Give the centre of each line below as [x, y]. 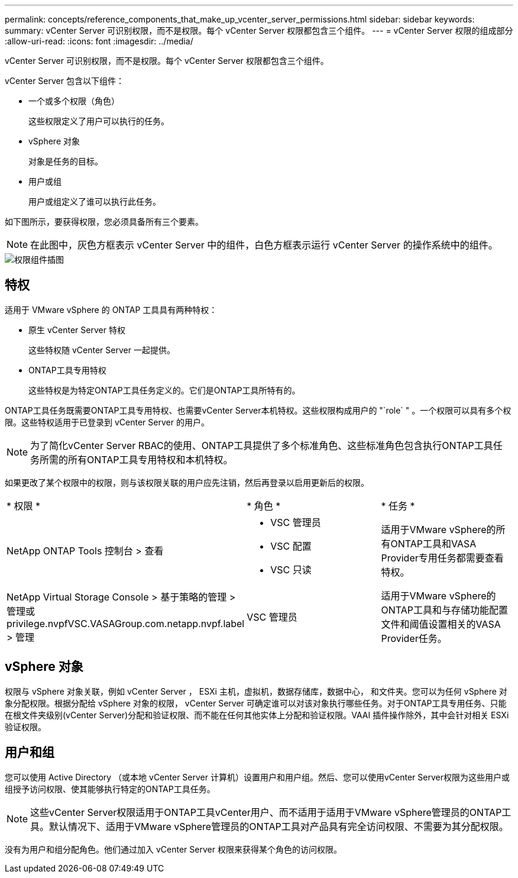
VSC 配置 [291, 546]
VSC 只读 [291, 569]
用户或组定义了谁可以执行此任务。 [95, 201]
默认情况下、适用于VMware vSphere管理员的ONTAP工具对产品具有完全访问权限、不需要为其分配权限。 [279, 826]
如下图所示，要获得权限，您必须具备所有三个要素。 [104, 222]
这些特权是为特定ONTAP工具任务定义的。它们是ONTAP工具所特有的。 [164, 390]
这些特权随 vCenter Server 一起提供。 [102, 350]
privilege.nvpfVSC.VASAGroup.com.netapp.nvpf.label [126, 623]
